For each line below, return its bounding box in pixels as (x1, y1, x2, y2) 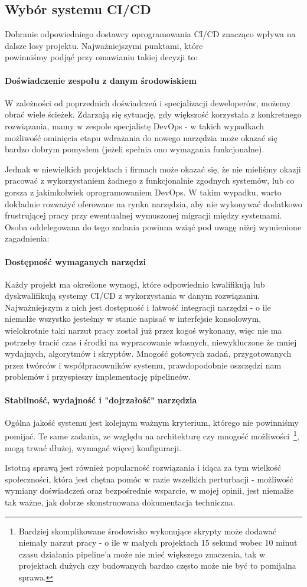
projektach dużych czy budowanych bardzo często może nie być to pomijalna (18, 559, 296, 572)
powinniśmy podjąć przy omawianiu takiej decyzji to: (5, 51, 198, 63)
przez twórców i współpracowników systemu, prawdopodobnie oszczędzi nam (5, 358, 282, 371)
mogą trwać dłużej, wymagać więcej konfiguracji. (5, 441, 182, 454)
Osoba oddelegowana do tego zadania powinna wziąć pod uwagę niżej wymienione (5, 220, 302, 233)
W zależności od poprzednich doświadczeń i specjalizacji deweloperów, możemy (5, 96, 291, 109)
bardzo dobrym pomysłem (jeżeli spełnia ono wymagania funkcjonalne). (5, 143, 264, 155)
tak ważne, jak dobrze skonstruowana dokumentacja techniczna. (5, 496, 236, 508)
